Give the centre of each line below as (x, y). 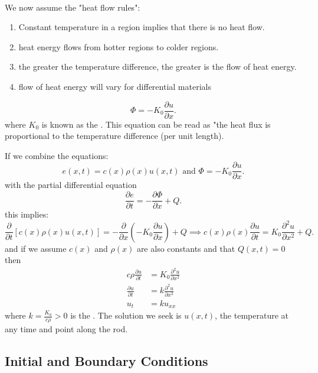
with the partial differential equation (71, 185)
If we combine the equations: (57, 155)
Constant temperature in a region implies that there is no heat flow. (142, 27)
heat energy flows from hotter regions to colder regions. (119, 46)
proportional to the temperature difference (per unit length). (114, 136)
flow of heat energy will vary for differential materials (115, 86)
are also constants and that (186, 248)
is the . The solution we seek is (126, 315)
